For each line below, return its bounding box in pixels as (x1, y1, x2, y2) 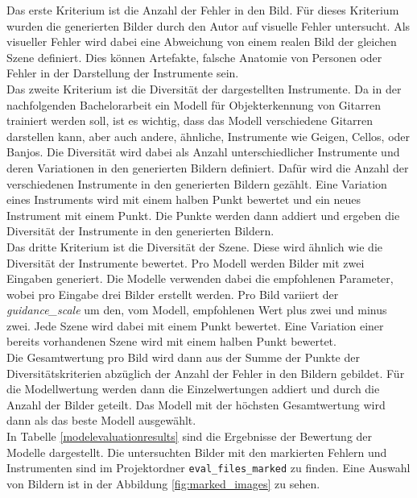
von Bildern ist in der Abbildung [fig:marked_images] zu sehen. (6, 475, 320, 492)
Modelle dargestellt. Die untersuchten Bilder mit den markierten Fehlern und (6, 443, 387, 460)
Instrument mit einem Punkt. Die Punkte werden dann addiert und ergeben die (6, 206, 400, 223)
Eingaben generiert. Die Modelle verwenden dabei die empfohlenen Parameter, (6, 270, 394, 287)
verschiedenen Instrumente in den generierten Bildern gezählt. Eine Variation (6, 175, 387, 192)
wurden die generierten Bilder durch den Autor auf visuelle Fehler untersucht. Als (6, 17, 411, 34)
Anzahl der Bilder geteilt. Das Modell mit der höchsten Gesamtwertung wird (6, 396, 386, 413)
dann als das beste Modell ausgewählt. (6, 412, 196, 429)
